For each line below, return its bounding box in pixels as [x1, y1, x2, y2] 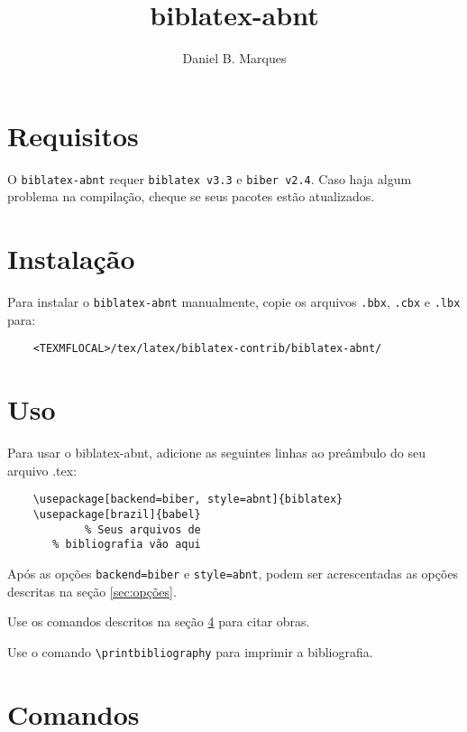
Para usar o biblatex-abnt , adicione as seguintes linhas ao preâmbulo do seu [7, 443, 426, 462]
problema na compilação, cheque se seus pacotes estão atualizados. [7, 187, 375, 206]
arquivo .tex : [7, 460, 78, 479]
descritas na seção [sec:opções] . [7, 581, 177, 600]
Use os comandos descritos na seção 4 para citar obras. [7, 612, 310, 631]
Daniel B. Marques [182, 49, 287, 68]
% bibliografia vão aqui [52, 538, 201, 551]
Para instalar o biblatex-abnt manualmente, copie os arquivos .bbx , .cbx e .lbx [7, 292, 461, 311]
